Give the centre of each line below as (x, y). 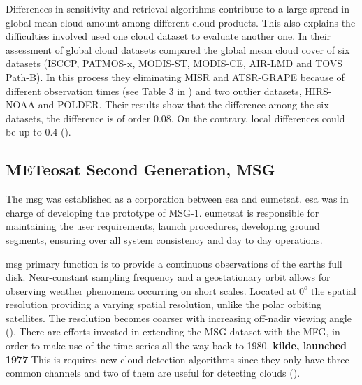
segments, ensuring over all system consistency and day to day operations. (164, 239)
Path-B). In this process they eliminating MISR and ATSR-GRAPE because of (175, 77)
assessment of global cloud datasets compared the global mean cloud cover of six (178, 49)
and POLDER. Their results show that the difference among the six (183, 104)
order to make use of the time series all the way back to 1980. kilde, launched (176, 346)
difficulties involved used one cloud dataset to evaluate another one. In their (168, 36)
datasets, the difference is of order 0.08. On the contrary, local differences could (175, 118)
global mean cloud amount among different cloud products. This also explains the (181, 22)
